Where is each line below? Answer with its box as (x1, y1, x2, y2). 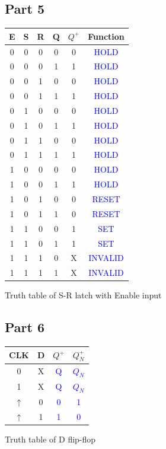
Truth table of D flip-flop (5, 432, 96, 445)
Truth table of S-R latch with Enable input (5, 289, 162, 301)
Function (88, 30, 124, 42)
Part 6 (5, 318, 45, 336)
